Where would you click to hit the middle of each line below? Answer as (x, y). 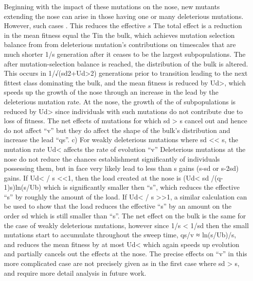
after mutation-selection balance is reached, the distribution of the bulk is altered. (126, 63)
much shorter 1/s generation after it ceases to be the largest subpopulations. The (125, 54)
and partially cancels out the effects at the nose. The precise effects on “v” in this (126, 254)
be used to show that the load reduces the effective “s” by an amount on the (118, 206)
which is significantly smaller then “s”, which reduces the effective (142, 187)
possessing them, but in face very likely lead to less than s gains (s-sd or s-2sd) (121, 168)
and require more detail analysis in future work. (75, 273)
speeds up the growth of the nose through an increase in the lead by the (111, 92)
